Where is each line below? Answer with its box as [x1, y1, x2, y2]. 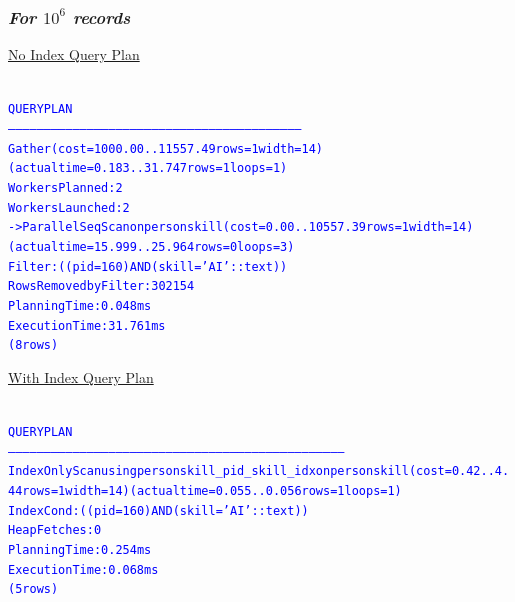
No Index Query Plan [8, 44, 140, 65]
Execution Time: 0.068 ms [8, 562, 159, 577]
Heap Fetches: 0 [8, 523, 102, 538]
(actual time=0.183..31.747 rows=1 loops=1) [8, 161, 288, 176]
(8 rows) [8, 338, 59, 353]
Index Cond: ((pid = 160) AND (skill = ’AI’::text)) [8, 503, 309, 518]
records [72, 4, 131, 29]
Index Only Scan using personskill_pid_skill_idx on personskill [8, 464, 409, 479]
